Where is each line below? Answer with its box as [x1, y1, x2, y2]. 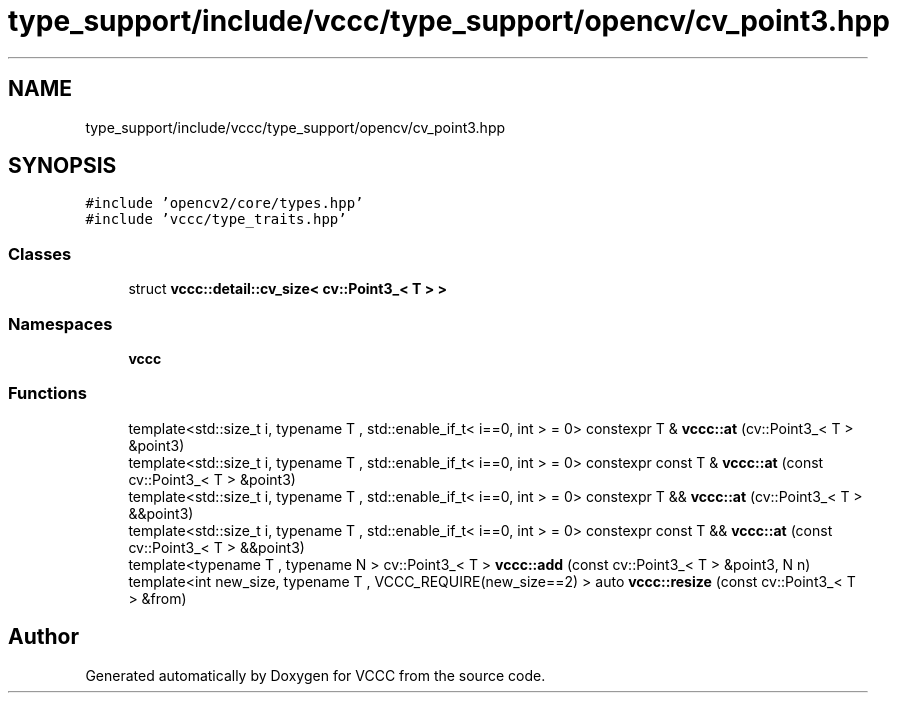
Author [8, 624, 79, 650]
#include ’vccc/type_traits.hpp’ [85, 211, 347, 228]
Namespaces [8, 313, 113, 334]
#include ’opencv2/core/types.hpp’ [85, 195, 364, 212]
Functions [8, 383, 87, 404]
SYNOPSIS [8, 153, 117, 179]
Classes [8, 243, 72, 264]
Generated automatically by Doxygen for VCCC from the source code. [85, 666, 546, 684]
